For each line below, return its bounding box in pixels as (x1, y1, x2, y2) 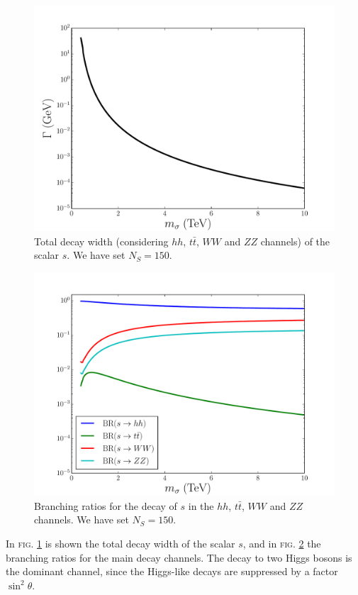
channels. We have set (34, 512, 129, 527)
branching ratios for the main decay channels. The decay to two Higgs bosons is (6, 550, 352, 565)
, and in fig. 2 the (242, 536, 321, 551)
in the (188, 498, 214, 513)
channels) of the (260, 233, 330, 248)
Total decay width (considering (34, 233, 169, 248)
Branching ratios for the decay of (34, 498, 177, 513)
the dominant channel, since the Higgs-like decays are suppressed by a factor (6, 564, 338, 579)
